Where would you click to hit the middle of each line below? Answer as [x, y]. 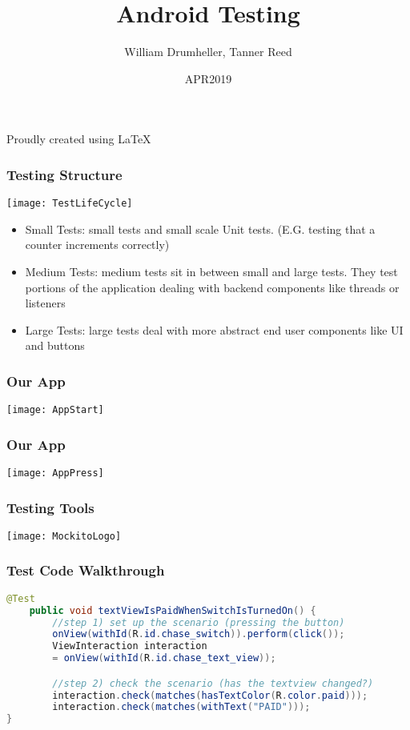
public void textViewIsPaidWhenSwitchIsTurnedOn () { [173, 610]
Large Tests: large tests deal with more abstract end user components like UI [214, 329]
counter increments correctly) [97, 245]
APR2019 [208, 78]
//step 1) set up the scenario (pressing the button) [199, 622]
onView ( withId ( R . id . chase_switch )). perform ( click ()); [199, 634]
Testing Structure [64, 174]
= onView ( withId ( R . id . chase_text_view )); [164, 658]
